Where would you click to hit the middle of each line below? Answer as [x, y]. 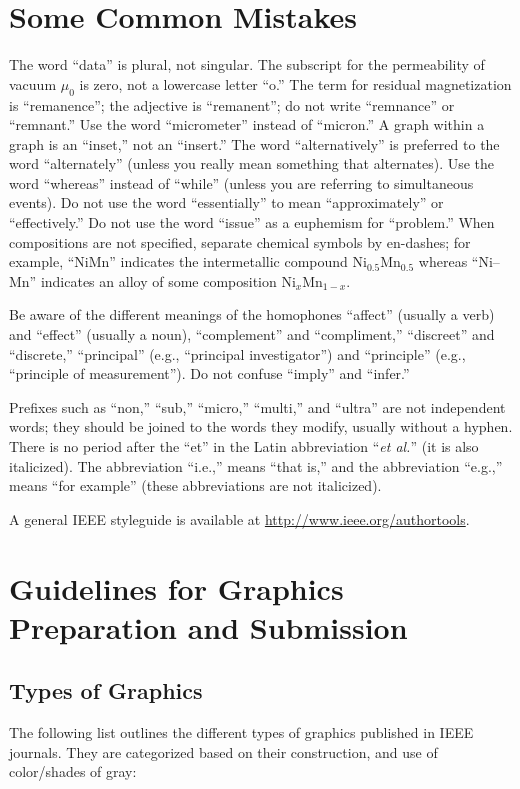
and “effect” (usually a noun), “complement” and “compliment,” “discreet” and [252, 334]
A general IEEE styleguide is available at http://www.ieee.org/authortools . [239, 518]
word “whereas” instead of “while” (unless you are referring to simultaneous [241, 182]
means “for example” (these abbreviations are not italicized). [195, 485]
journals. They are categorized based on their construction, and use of [223, 751]
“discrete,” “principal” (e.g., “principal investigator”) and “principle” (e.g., [237, 353]
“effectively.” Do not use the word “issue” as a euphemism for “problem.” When [252, 222]
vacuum [33, 83]
